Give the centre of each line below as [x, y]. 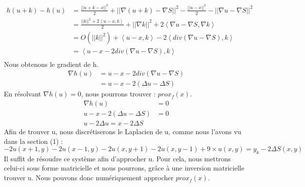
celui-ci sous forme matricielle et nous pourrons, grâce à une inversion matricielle [124, 168]
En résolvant [23, 94]
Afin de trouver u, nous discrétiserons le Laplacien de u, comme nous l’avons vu [123, 131]
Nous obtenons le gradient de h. [51, 64]
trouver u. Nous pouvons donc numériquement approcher [89, 178]
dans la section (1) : [34, 141]
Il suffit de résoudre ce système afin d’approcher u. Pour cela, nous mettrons [118, 158]
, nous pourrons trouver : [119, 94]
